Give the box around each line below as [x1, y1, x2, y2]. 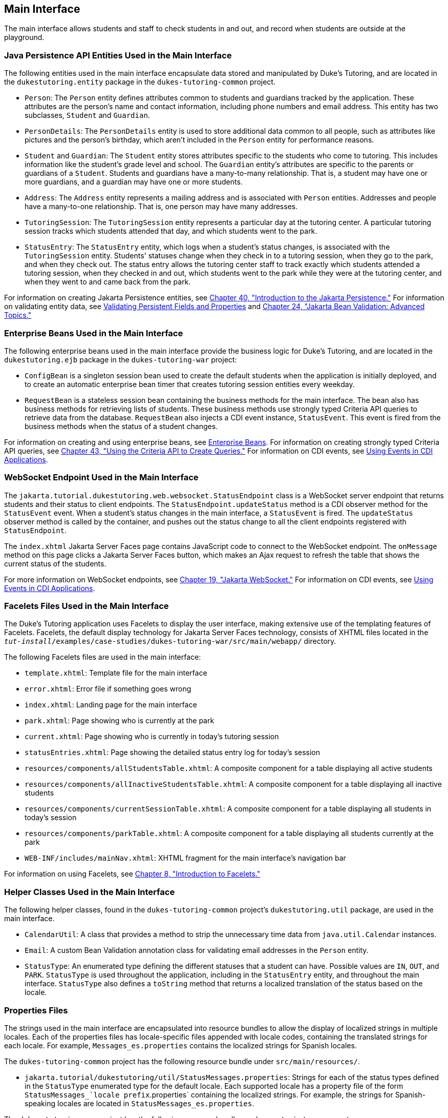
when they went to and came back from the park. [25, 277, 191, 287]
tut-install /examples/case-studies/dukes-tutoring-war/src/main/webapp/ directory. [4, 637, 336, 646]
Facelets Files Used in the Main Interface [4, 601, 169, 612]
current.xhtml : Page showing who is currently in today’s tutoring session [25, 732, 279, 741]
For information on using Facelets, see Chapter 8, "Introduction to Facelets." [4, 869, 261, 879]
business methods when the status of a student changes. [25, 421, 218, 431]
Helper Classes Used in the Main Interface [4, 886, 175, 897]
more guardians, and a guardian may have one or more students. [25, 177, 243, 187]
